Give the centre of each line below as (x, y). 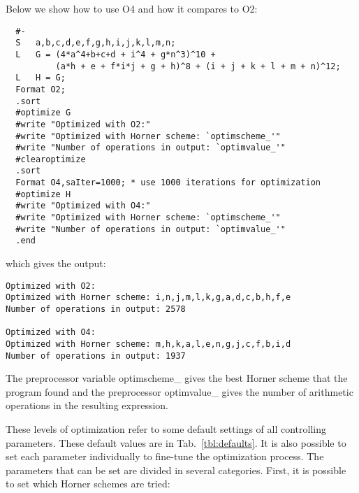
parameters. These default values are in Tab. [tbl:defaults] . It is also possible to (176, 442)
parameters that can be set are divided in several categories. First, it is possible (176, 470)
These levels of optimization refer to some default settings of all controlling (166, 429)
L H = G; (41, 78)
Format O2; (41, 89)
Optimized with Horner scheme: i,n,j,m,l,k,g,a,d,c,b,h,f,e (148, 298)
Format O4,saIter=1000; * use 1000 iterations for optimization (168, 183)
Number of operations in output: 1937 (96, 356)
